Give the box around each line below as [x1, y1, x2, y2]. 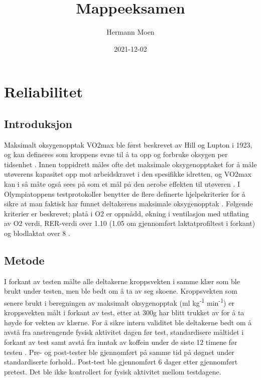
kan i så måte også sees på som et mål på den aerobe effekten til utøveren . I [4, 179, 240, 189]
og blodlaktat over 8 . [4, 228, 70, 238]
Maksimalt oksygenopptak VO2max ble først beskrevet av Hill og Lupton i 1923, [4, 139, 252, 150]
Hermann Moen [106, 27, 155, 37]
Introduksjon [4, 115, 72, 131]
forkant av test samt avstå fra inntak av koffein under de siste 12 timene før [4, 337, 237, 347]
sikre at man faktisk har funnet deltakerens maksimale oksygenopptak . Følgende [4, 198, 253, 209]
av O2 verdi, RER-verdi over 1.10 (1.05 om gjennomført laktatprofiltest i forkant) [4, 218, 255, 228]
